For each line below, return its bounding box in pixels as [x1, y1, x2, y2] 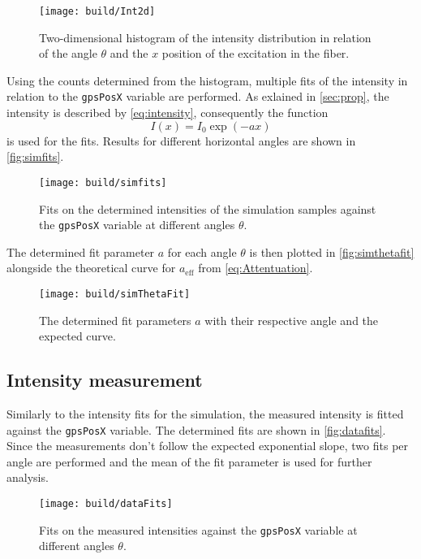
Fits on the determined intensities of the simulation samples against [39, 200, 376, 217]
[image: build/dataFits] [39, 498, 173, 510]
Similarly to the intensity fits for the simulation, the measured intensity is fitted [6, 405, 404, 422]
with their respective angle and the [204, 311, 379, 328]
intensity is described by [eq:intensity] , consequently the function [6, 104, 329, 121]
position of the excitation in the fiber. [161, 45, 350, 62]
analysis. [6, 469, 49, 486]
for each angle [167, 243, 237, 260]
